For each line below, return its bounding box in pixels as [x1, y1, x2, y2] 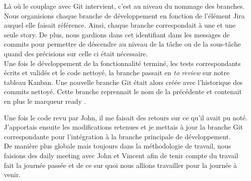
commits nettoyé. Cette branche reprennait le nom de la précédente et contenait [4, 86, 242, 97]
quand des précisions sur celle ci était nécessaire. [4, 48, 148, 58]
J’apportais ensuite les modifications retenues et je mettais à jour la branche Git [4, 122, 243, 132]
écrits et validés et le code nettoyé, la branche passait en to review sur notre [4, 67, 230, 78]
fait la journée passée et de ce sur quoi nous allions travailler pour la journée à [4, 160, 237, 170]
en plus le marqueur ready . [4, 96, 86, 106]
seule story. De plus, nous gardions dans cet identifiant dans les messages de [4, 29, 230, 39]
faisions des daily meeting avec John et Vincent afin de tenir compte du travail [4, 150, 238, 160]
